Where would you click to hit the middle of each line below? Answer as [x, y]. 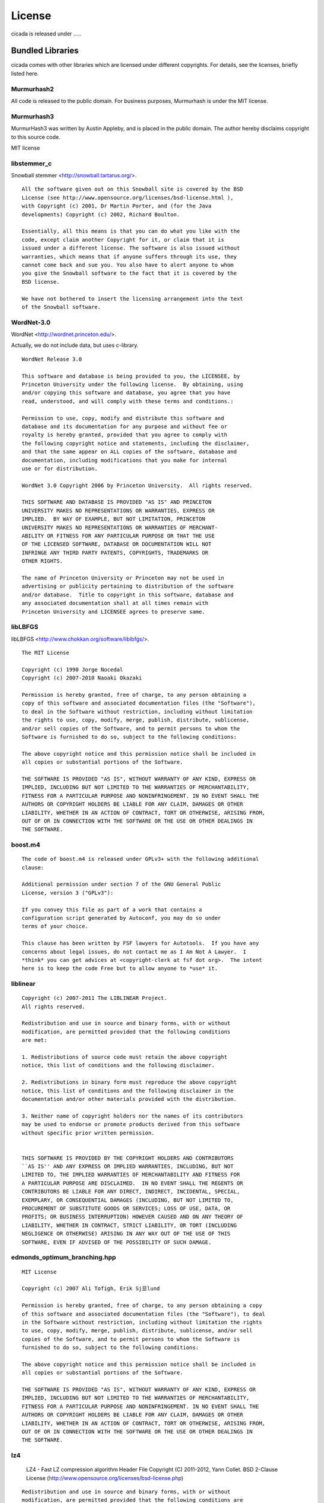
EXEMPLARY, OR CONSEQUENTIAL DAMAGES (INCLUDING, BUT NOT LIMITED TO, [128, 1200]
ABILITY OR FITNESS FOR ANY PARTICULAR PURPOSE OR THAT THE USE [118, 536]
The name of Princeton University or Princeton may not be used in [123, 578]
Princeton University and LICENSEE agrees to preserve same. [113, 611]
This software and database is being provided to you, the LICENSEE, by [131, 376]
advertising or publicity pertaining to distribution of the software [128, 586]
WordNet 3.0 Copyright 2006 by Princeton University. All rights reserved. [137, 485]
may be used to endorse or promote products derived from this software [131, 1125]
